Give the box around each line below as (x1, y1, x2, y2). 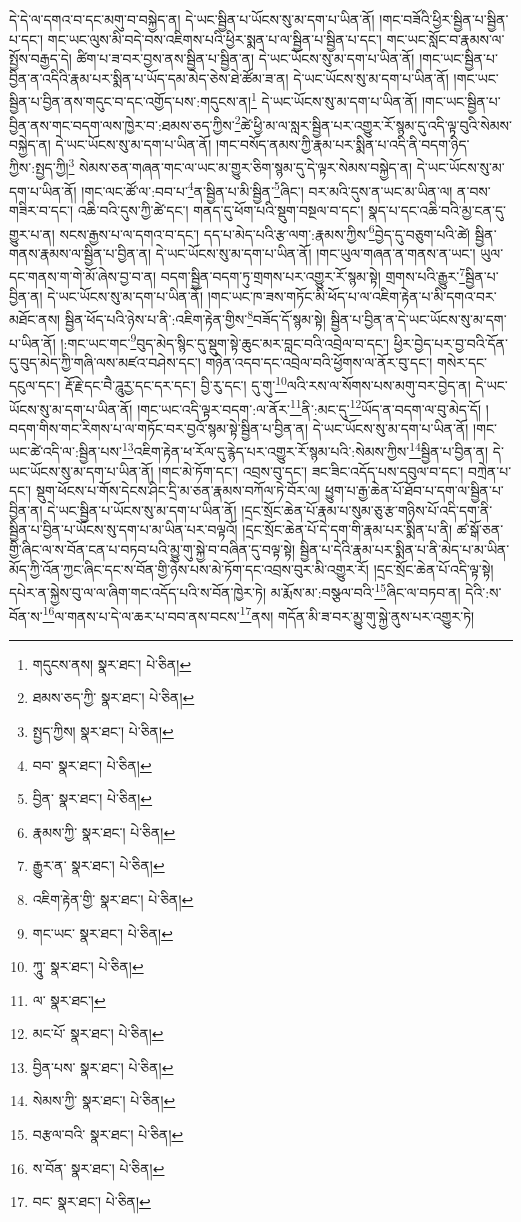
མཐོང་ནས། (9, 308, 61, 329)
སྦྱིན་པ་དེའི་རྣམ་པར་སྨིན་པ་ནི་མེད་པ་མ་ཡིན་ (299, 539, 510, 560)
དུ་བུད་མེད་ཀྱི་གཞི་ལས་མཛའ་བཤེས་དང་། (9, 351, 201, 372)
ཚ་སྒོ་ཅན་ (456, 519, 504, 540)
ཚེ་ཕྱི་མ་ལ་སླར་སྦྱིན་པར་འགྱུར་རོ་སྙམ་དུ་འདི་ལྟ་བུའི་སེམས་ (240, 114, 512, 135)
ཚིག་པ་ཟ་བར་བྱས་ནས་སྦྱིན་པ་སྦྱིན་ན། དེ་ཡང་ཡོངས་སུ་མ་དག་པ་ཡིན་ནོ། (76, 48, 415, 69)
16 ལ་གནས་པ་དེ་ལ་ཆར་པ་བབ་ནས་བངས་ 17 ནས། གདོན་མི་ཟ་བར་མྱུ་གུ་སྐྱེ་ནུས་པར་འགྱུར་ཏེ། (42, 602, 475, 626)
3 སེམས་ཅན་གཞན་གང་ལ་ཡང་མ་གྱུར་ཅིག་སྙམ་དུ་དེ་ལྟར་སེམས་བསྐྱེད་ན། (68, 154, 413, 178)
